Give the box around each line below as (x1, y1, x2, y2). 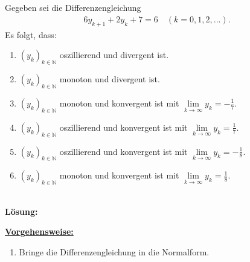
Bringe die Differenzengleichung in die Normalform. (19, 245, 210, 258)
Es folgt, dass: (5, 28, 57, 41)
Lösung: (5, 205, 38, 217)
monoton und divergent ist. (59, 73, 160, 85)
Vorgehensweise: (5, 225, 74, 238)
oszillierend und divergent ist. (59, 48, 169, 61)
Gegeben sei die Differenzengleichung (5, 1, 141, 14)
